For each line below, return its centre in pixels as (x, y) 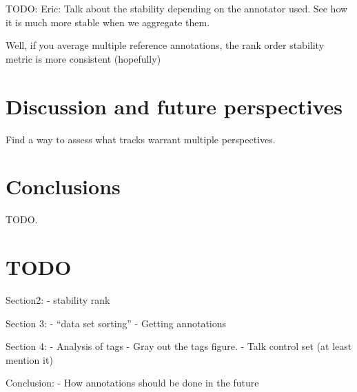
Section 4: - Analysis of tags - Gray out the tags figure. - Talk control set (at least (179, 346)
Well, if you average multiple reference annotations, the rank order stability (165, 45)
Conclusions (63, 186)
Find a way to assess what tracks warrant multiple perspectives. (141, 139)
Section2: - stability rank (58, 299)
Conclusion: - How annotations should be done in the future (132, 383)
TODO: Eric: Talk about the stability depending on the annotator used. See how (177, 8)
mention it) (29, 359)
